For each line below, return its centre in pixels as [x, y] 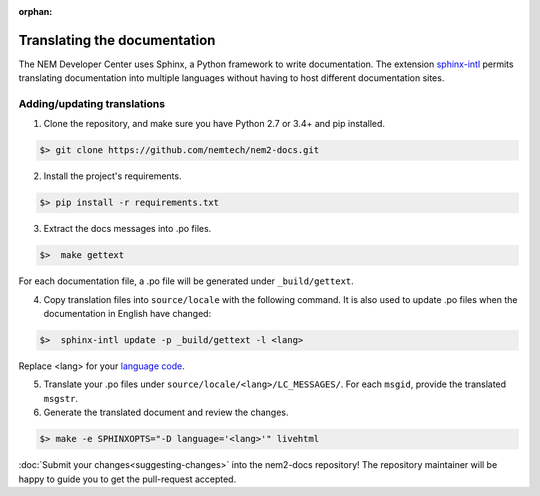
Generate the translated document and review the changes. [166, 412]
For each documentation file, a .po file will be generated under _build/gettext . [186, 281]
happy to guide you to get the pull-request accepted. [127, 479]
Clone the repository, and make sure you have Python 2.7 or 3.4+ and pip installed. [214, 124]
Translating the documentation [117, 40]
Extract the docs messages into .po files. [127, 229]
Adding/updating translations [91, 104]
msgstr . [61, 398]
